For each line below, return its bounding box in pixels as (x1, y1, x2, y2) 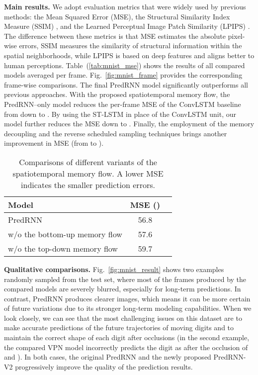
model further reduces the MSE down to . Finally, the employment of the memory (4, 118, 255, 129)
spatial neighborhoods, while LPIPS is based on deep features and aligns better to (4, 50, 255, 60)
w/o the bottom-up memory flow (8, 228, 122, 240)
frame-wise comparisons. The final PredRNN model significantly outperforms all (4, 79, 248, 90)
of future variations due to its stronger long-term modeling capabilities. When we (4, 303, 252, 313)
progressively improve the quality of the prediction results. (15, 361, 193, 372)
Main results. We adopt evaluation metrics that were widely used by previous (4, 1, 246, 11)
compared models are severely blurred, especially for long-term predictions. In (4, 283, 241, 294)
